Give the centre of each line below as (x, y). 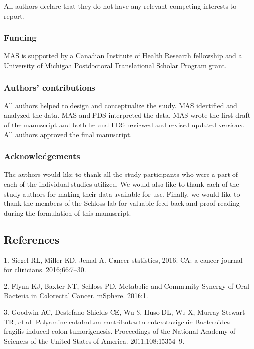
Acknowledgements (42, 156)
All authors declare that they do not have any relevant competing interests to (120, 6)
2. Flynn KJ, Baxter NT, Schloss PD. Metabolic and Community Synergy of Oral (127, 286)
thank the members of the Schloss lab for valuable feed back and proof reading (122, 203)
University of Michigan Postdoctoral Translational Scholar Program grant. (115, 65)
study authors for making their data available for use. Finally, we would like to (122, 193)
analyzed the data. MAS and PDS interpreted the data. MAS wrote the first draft (127, 115)
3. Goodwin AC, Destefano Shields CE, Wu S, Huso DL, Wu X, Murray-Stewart (125, 312)
